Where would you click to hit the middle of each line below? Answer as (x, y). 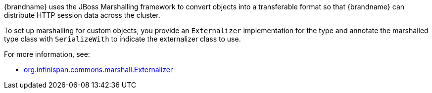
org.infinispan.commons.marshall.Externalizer (98, 70)
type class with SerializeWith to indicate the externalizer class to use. (122, 39)
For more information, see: (47, 54)
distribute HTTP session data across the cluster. (82, 15)
